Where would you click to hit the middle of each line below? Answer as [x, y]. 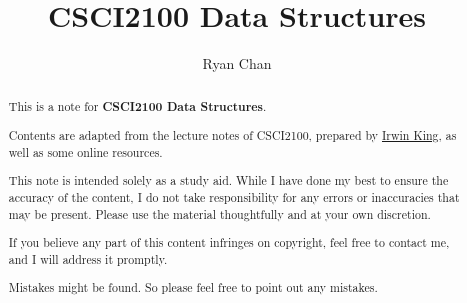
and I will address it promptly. [88, 258]
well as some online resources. [85, 151]
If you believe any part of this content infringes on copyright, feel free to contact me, [229, 242]
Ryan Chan [237, 63]
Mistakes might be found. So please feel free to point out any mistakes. [193, 287]
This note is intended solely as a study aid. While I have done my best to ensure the [228, 180]
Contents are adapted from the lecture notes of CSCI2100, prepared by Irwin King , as [232, 135]
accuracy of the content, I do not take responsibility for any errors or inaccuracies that [234, 196]
